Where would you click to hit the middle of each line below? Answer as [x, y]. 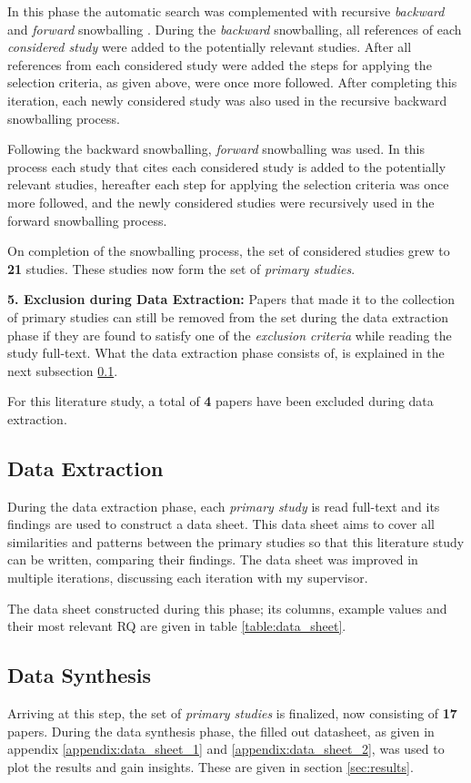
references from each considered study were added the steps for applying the [220, 64]
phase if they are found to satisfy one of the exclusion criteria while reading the [230, 335]
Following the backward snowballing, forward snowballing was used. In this [216, 149]
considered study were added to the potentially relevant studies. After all [210, 47]
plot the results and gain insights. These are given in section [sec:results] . [210, 766]
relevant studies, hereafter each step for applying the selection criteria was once [228, 184]
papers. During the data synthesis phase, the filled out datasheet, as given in [221, 731]
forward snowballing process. [87, 220]
